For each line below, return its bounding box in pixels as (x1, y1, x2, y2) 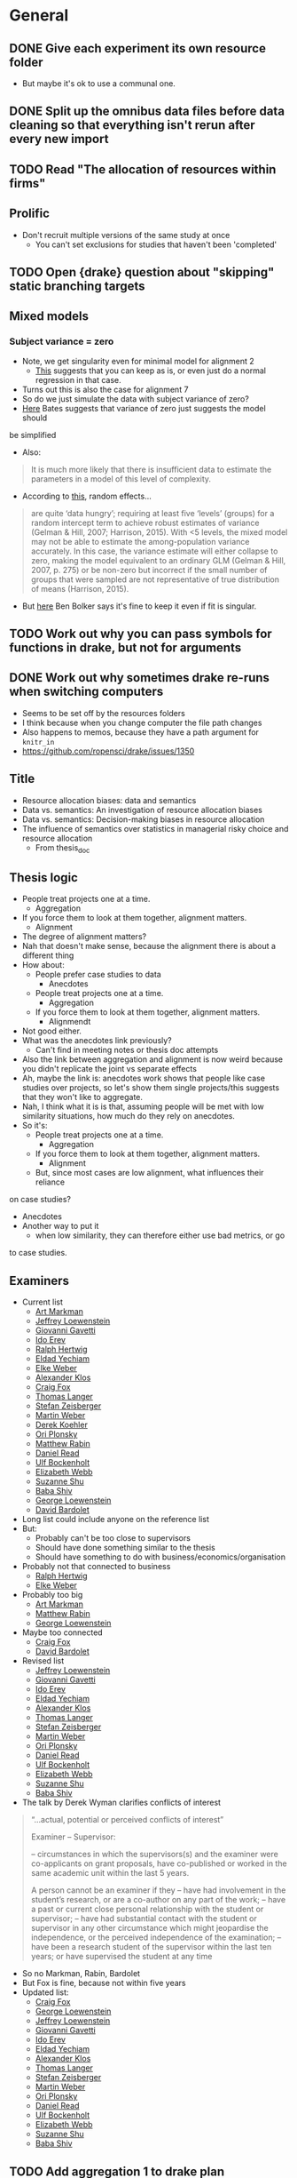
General (9, 5, 69, 26)
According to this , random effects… (21, 491, 152, 501)
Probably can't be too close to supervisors (35, 1533, 191, 1544)
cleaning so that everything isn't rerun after (9, 117, 255, 133)
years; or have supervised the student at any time (30, 1951, 213, 1962)
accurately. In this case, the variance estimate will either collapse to (30, 546, 278, 556)
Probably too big (21, 1590, 83, 1600)
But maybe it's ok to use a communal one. (21, 78, 176, 89)
